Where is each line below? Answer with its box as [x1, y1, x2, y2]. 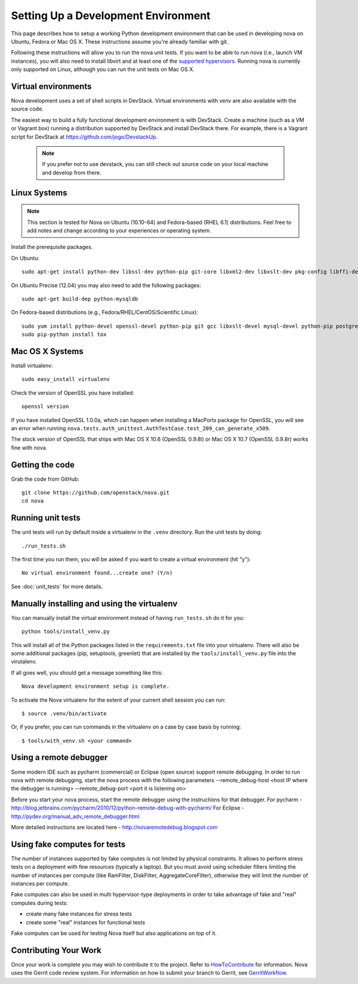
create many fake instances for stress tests [26, 911, 132, 918]
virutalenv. [11, 658, 37, 665]
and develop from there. [42, 169, 101, 176]
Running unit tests [11, 513, 81, 523]
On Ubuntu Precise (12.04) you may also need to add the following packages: [11, 281, 201, 289]
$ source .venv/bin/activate [21, 710, 107, 717]
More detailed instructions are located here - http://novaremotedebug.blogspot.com [11, 823, 218, 831]
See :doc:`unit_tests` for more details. [11, 583, 103, 590]
